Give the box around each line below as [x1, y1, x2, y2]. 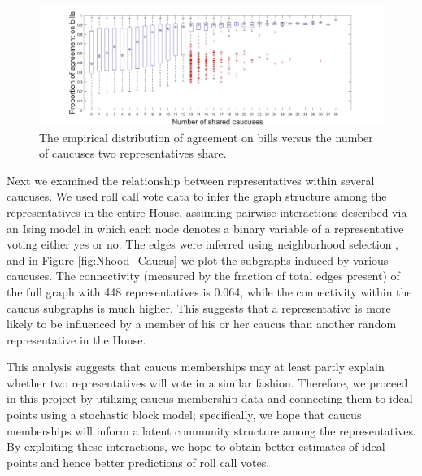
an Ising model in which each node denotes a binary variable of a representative [7, 219, 404, 236]
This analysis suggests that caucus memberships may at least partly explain [7, 358, 385, 375]
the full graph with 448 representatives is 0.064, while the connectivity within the [7, 283, 412, 300]
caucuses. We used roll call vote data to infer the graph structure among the [7, 188, 387, 205]
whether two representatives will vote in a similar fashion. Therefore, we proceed [7, 374, 408, 391]
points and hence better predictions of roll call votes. [7, 453, 270, 470]
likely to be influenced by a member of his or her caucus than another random [7, 315, 397, 332]
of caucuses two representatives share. [39, 145, 227, 162]
